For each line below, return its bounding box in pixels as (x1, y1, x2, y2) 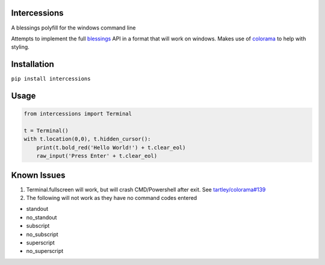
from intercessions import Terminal (23, 110, 132, 117)
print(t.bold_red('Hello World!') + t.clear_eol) (36, 144, 186, 151)
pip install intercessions (11, 75, 91, 83)
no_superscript (26, 248, 64, 255)
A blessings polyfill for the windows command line (11, 24, 136, 31)
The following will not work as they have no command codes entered (26, 195, 197, 202)
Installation (11, 59, 54, 69)
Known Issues (11, 170, 66, 180)
